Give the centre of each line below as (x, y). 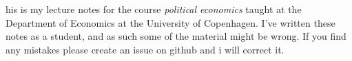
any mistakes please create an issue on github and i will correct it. (145, 49)
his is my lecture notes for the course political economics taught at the (154, 9)
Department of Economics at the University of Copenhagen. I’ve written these (170, 22)
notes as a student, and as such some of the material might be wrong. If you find (176, 36)
